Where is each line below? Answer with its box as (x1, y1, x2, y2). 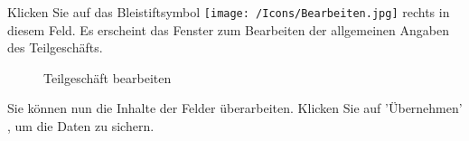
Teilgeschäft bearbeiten (43, 68, 172, 87)
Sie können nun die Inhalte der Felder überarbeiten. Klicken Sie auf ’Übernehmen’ (7, 99, 463, 117)
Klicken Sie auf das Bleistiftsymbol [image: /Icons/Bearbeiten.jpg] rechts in (7, 3, 450, 21)
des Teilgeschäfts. (7, 38, 103, 57)
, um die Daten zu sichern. (7, 117, 155, 136)
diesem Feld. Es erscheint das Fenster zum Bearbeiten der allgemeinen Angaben (7, 20, 449, 39)
